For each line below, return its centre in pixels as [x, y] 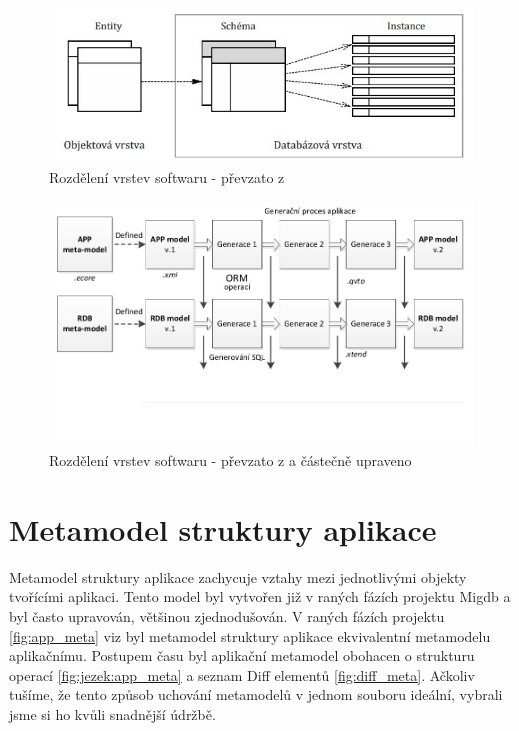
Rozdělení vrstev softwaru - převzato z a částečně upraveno [230, 460]
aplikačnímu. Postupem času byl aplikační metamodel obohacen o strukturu [242, 655]
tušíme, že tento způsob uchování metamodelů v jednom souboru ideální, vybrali [256, 694]
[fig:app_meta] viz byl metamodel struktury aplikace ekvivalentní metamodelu [250, 635]
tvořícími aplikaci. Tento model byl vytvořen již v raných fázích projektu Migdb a [260, 596]
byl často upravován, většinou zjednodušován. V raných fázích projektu [227, 616]
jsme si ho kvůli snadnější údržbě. [112, 713]
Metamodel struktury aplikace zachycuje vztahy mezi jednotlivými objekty [238, 576]
